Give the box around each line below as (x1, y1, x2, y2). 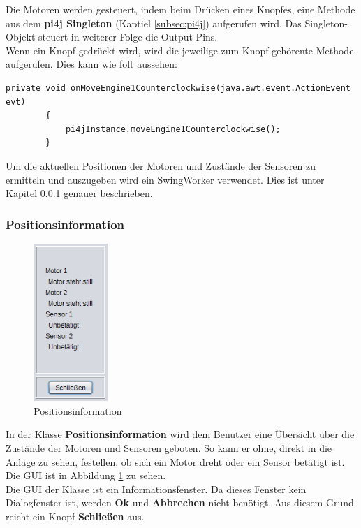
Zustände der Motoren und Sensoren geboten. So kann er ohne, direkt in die (6, 440, 332, 455)
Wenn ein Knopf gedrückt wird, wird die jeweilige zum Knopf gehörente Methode (6, 43, 354, 57)
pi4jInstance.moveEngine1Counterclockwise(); (65, 124, 281, 134)
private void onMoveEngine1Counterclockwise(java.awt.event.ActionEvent (6, 82, 351, 93)
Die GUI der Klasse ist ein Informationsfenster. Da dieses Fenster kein (6, 481, 307, 496)
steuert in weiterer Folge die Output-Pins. (38, 29, 218, 44)
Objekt (6, 29, 36, 44)
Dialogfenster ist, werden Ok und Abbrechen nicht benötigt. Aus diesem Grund (6, 495, 354, 510)
